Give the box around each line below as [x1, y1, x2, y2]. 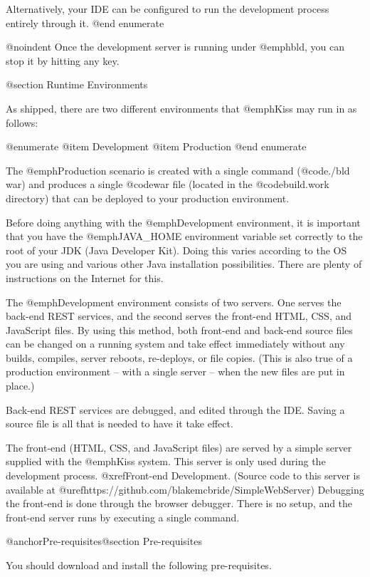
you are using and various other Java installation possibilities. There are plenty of [6, 256, 362, 271]
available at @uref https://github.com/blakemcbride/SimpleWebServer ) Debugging [6, 482, 364, 497]
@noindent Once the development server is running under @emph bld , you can [6, 39, 344, 54]
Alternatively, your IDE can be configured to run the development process [6, 1, 329, 16]
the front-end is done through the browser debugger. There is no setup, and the [6, 496, 353, 511]
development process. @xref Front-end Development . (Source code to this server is [6, 468, 360, 483]
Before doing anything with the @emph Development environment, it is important [6, 214, 361, 229]
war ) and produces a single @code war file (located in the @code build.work [6, 177, 329, 192]
